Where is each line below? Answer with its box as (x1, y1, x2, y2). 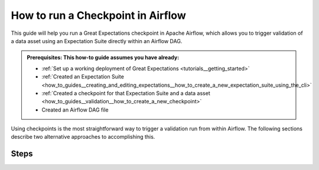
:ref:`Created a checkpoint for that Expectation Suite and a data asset (41, 89, 210, 97)
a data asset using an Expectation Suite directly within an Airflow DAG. (11, 37, 183, 44)
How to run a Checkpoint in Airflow (11, 9, 186, 22)
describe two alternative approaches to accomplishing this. (11, 133, 155, 140)
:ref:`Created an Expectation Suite (41, 73, 124, 80)
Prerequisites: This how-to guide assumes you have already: (27, 54, 180, 61)
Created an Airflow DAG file (41, 106, 109, 113)
